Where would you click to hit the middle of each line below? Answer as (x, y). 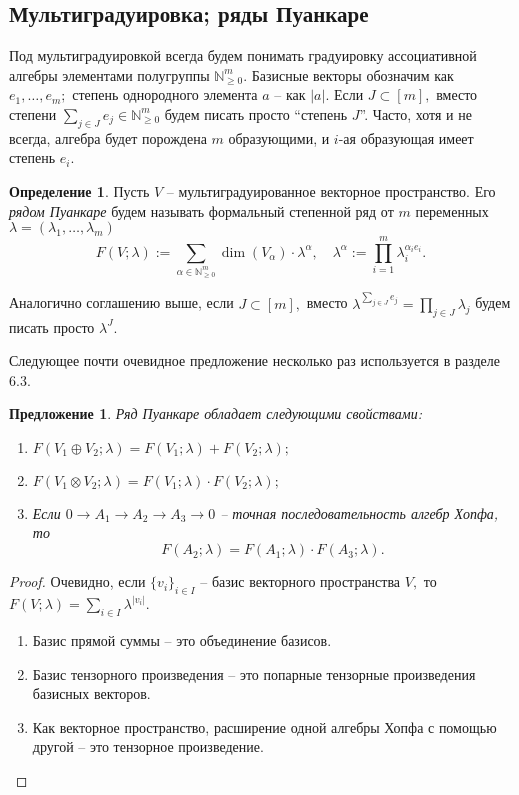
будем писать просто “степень (256, 113)
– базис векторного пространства (300, 581)
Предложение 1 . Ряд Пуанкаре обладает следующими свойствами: (215, 413)
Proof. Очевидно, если (77, 581)
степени (33, 113)
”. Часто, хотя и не (415, 113)
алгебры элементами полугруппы (109, 74)
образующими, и (279, 137)
